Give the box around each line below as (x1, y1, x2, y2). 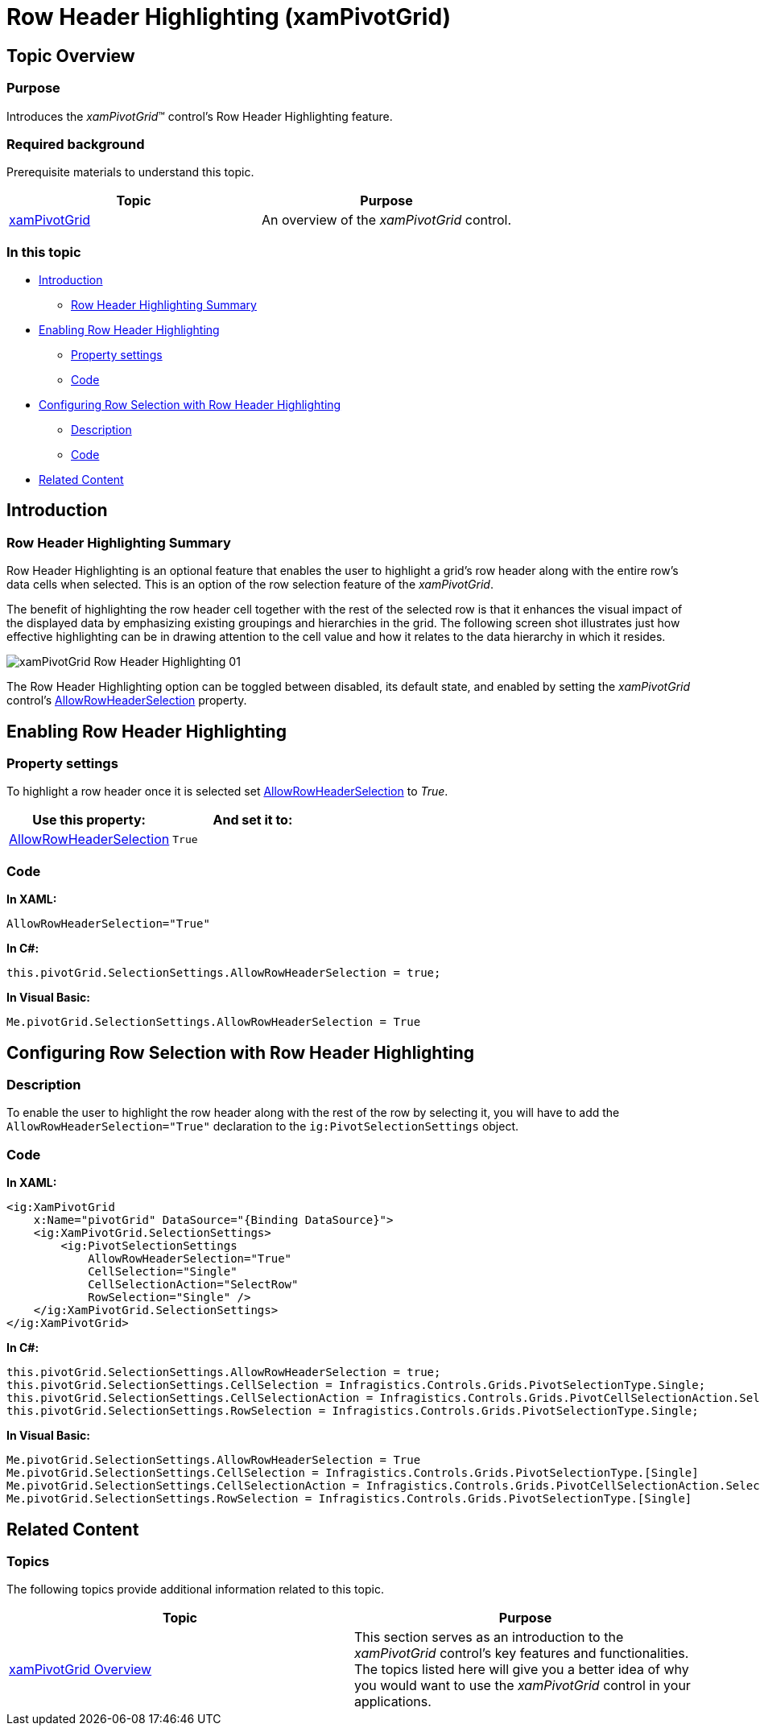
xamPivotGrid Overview (9, 1661, 152, 1678)
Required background (6, 135, 145, 152)
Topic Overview (6, 45, 135, 66)
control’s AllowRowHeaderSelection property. (6, 693, 247, 708)
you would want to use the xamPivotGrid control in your (354, 1677, 691, 1694)
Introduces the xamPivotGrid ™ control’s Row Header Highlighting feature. (6, 109, 393, 123)
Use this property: (32, 812, 146, 829)
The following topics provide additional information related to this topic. (6, 1582, 384, 1597)
